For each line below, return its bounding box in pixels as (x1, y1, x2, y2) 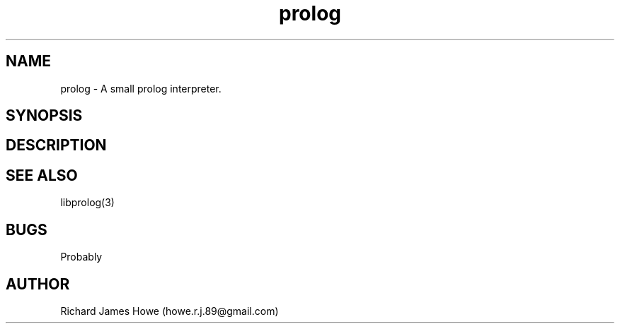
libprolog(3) (60, 196, 115, 209)
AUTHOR (6, 275, 70, 293)
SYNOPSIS (6, 107, 83, 125)
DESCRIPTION (6, 136, 107, 155)
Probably (60, 251, 103, 263)
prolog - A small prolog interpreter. (60, 82, 222, 95)
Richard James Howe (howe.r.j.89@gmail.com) (60, 304, 279, 317)
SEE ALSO (6, 166, 78, 184)
